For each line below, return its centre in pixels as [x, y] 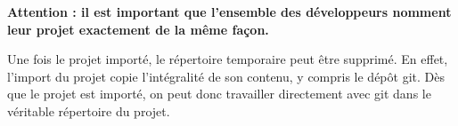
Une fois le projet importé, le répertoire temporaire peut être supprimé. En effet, [228, 59]
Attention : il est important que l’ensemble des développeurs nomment [229, 12]
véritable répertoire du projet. [89, 110]
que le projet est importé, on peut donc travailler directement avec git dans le [219, 94]
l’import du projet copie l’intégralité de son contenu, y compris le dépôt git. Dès [226, 76]
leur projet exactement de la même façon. [138, 29]
